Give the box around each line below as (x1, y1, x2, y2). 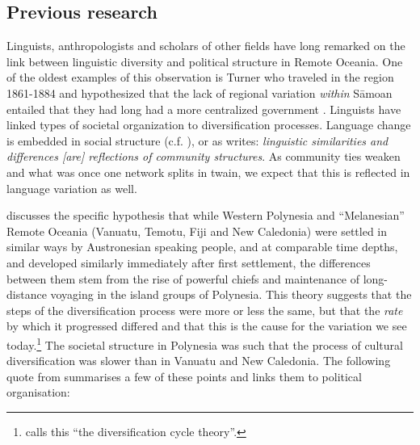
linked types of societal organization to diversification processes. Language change (6, 116, 411, 133)
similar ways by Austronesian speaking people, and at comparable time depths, (6, 238, 398, 255)
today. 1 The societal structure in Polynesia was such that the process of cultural (6, 334, 403, 353)
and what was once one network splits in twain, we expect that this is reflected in (6, 163, 410, 180)
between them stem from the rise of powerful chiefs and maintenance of (6, 270, 360, 287)
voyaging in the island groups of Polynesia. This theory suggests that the (50, 286, 412, 303)
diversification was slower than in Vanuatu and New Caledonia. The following (6, 352, 391, 369)
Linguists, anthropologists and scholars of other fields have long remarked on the (6, 37, 405, 54)
